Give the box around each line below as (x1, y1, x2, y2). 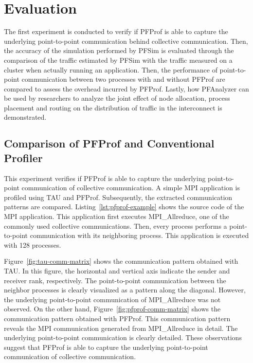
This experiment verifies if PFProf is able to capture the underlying (4, 173, 206, 183)
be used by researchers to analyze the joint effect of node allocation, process (4, 93, 230, 103)
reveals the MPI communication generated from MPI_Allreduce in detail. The (4, 323, 238, 333)
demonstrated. (4, 112, 47, 122)
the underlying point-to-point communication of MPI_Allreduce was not (4, 294, 221, 304)
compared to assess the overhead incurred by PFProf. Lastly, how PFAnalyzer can (4, 83, 249, 93)
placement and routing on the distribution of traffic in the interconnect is (4, 102, 222, 112)
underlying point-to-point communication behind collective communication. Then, (4, 36, 248, 46)
